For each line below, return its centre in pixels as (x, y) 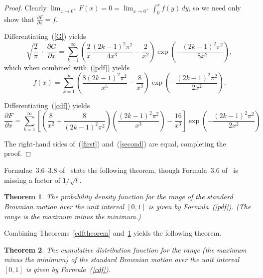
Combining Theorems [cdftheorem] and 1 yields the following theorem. (113, 233)
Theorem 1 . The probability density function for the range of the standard (119, 197)
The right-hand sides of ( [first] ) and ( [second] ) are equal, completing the (115, 143)
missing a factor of (32, 180)
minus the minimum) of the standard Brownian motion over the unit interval (122, 259)
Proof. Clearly (25, 7)
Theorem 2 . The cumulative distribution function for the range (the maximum (125, 249)
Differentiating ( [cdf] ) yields (47, 105)
